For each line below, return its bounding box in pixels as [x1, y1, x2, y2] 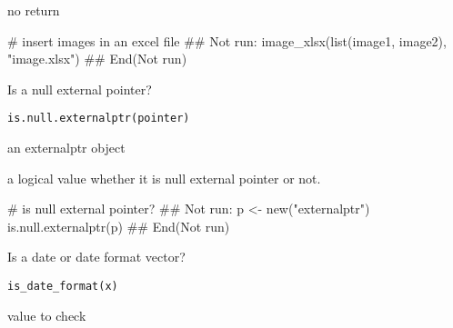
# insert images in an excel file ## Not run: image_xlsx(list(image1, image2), [7, 31, 447, 50]
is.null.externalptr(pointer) [7, 112, 190, 125]
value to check [7, 305, 86, 324]
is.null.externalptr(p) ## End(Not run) [7, 216, 230, 235]
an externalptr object [7, 138, 126, 157]
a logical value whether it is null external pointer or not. [7, 168, 321, 187]
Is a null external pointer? [7, 79, 152, 98]
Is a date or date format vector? [7, 247, 186, 266]
